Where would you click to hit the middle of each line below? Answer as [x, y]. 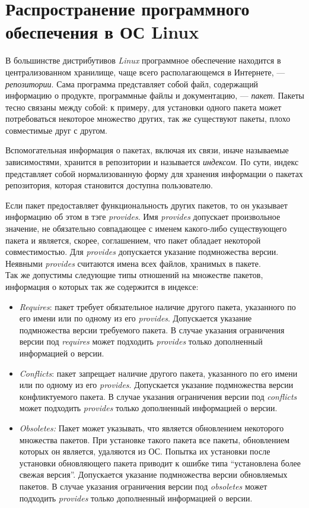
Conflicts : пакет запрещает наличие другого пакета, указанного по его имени [158, 373]
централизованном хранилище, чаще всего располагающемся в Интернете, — [145, 72]
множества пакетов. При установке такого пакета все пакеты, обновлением [154, 439]
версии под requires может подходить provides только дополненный [141, 341]
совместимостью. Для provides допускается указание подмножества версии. [142, 252]
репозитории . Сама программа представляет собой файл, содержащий [132, 83]
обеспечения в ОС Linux [102, 32]
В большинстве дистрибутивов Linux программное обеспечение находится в [143, 60]
